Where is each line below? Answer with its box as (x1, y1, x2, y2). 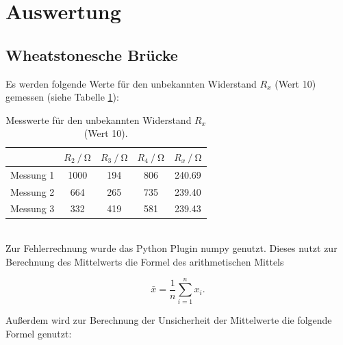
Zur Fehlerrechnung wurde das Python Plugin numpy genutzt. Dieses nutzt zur (5, 241, 338, 255)
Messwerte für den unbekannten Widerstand (5, 112, 192, 127)
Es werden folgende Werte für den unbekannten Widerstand (5, 76, 257, 90)
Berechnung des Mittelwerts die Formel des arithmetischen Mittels (5, 254, 284, 268)
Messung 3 (10, 201, 55, 216)
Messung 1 (10, 167, 55, 181)
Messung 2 (10, 184, 55, 199)
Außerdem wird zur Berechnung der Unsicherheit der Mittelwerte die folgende (5, 313, 332, 327)
